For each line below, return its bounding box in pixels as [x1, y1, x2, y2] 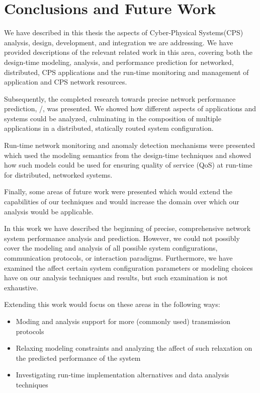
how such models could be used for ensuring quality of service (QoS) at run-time [4, 160, 252, 170]
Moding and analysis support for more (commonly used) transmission [16, 316, 230, 326]
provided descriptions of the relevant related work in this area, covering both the [4, 47, 253, 57]
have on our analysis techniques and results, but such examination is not [4, 272, 228, 283]
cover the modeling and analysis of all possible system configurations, [4, 243, 218, 253]
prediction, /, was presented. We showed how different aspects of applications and [4, 103, 256, 114]
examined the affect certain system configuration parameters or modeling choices [4, 262, 253, 273]
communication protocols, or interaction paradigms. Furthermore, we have [4, 253, 233, 263]
